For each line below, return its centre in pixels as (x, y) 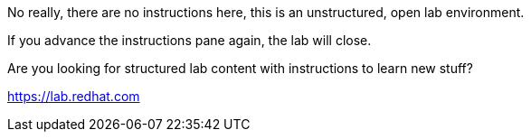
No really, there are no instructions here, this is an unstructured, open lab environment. (266, 12)
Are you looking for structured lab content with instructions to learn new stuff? (240, 68)
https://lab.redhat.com (74, 96)
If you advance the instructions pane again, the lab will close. (190, 40)
